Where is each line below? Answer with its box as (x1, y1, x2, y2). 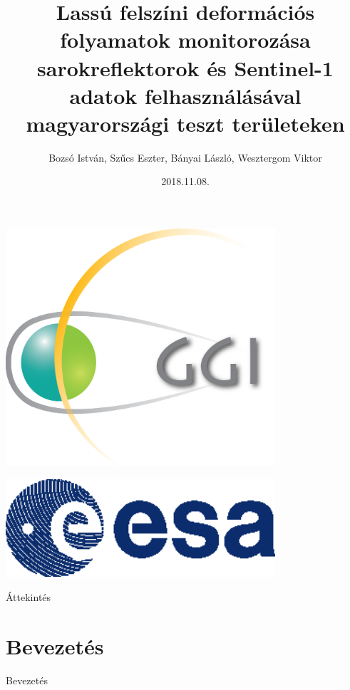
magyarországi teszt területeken (26, 108, 345, 137)
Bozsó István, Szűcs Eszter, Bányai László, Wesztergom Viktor (48, 150, 322, 164)
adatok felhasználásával (69, 80, 302, 110)
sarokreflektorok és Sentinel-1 (37, 53, 334, 82)
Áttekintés (6, 589, 51, 604)
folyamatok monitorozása (60, 25, 311, 54)
